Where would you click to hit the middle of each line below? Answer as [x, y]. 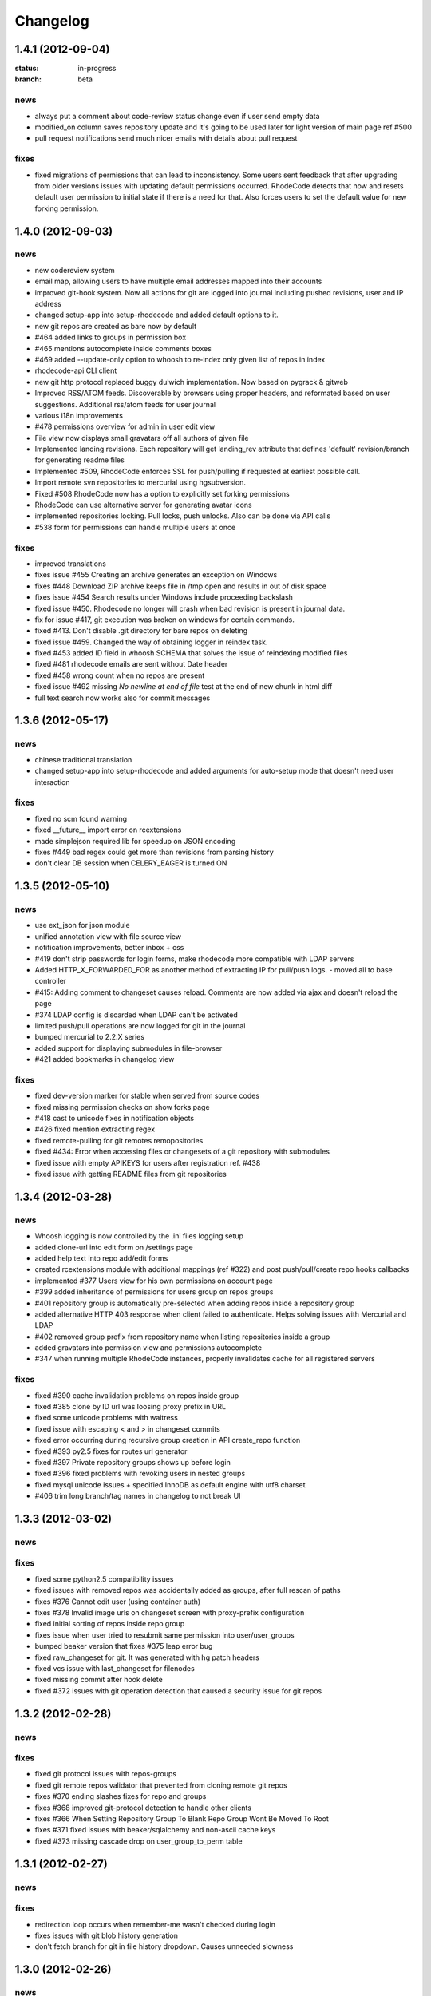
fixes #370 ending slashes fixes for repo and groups [121, 1796]
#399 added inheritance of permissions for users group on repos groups [154, 1292]
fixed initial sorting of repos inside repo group [110, 1624]
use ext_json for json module [83, 925]
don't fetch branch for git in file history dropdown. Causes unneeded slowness [164, 1946]
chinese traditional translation [83, 759]
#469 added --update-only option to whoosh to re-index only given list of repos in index [180, 359]
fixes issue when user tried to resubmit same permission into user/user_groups [164, 1635]
